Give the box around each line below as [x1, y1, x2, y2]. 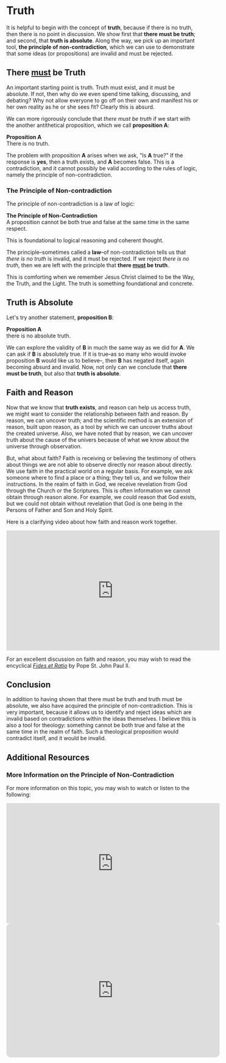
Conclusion [6, 680, 51, 690]
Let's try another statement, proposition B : [6, 314, 114, 321]
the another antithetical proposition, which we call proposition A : [6, 121, 169, 129]
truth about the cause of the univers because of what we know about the [6, 436, 189, 443]
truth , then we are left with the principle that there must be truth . [6, 262, 169, 269]
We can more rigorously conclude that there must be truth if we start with [6, 115, 191, 122]
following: [6, 791, 31, 798]
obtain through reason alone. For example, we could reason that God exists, [6, 493, 197, 500]
